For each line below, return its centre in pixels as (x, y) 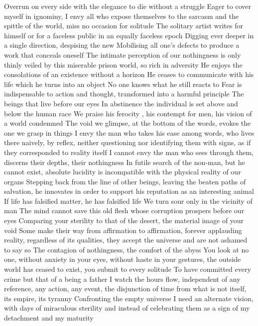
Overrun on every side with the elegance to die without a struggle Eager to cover (128, 6)
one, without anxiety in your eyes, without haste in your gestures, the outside (123, 259)
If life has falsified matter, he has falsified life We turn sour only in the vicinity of (128, 201)
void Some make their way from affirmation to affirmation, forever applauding (123, 230)
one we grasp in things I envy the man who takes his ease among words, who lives (129, 132)
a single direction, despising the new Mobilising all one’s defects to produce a (122, 45)
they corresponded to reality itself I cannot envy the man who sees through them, (129, 152)
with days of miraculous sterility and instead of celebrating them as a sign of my (127, 308)
